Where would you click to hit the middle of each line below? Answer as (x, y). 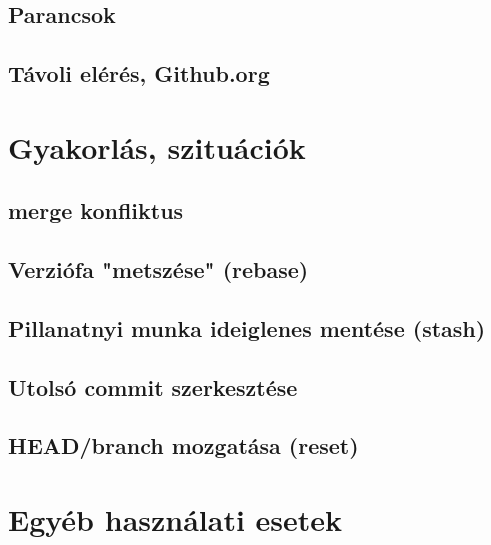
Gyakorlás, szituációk (157, 146)
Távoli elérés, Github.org (139, 73)
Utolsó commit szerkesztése (153, 386)
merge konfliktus (96, 210)
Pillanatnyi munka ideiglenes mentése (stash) (247, 327)
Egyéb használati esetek (175, 519)
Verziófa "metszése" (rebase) (158, 269)
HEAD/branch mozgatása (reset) (183, 445)
